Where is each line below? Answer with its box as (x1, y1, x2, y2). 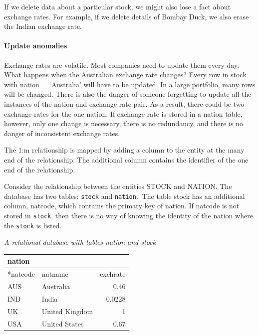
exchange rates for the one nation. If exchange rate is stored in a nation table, (4, 108, 243, 119)
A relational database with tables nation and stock (4, 237, 156, 247)
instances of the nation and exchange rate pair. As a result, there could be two (4, 98, 245, 109)
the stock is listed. (4, 220, 62, 230)
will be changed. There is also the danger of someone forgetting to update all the (4, 89, 252, 99)
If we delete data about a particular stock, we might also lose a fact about (4, 1, 231, 11)
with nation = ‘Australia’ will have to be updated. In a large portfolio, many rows (4, 79, 256, 89)
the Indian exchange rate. (4, 21, 82, 31)
